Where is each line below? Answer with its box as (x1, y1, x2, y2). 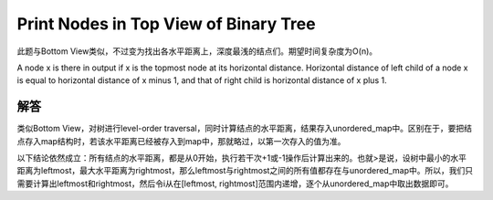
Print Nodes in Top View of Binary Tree (16, 14, 316, 34)
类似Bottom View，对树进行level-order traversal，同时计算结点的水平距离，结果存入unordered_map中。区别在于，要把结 (16, 123, 473, 134)
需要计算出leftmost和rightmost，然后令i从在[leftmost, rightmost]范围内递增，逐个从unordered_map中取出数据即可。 (16, 178, 454, 189)
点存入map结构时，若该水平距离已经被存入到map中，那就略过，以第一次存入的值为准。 (16, 135, 346, 146)
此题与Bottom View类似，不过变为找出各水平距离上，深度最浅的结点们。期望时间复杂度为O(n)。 (16, 46, 378, 57)
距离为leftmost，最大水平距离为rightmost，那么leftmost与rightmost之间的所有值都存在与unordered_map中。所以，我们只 (16, 165, 474, 176)
